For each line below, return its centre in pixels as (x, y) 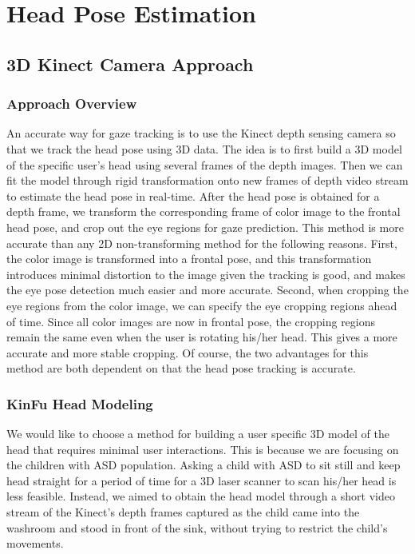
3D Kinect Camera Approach (130, 64)
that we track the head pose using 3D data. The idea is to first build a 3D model (204, 148)
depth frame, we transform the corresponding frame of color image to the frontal (204, 211)
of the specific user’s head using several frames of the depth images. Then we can (205, 164)
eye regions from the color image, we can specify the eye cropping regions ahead (202, 305)
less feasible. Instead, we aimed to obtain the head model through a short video (201, 496)
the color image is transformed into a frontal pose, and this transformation (189, 259)
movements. (35, 543)
